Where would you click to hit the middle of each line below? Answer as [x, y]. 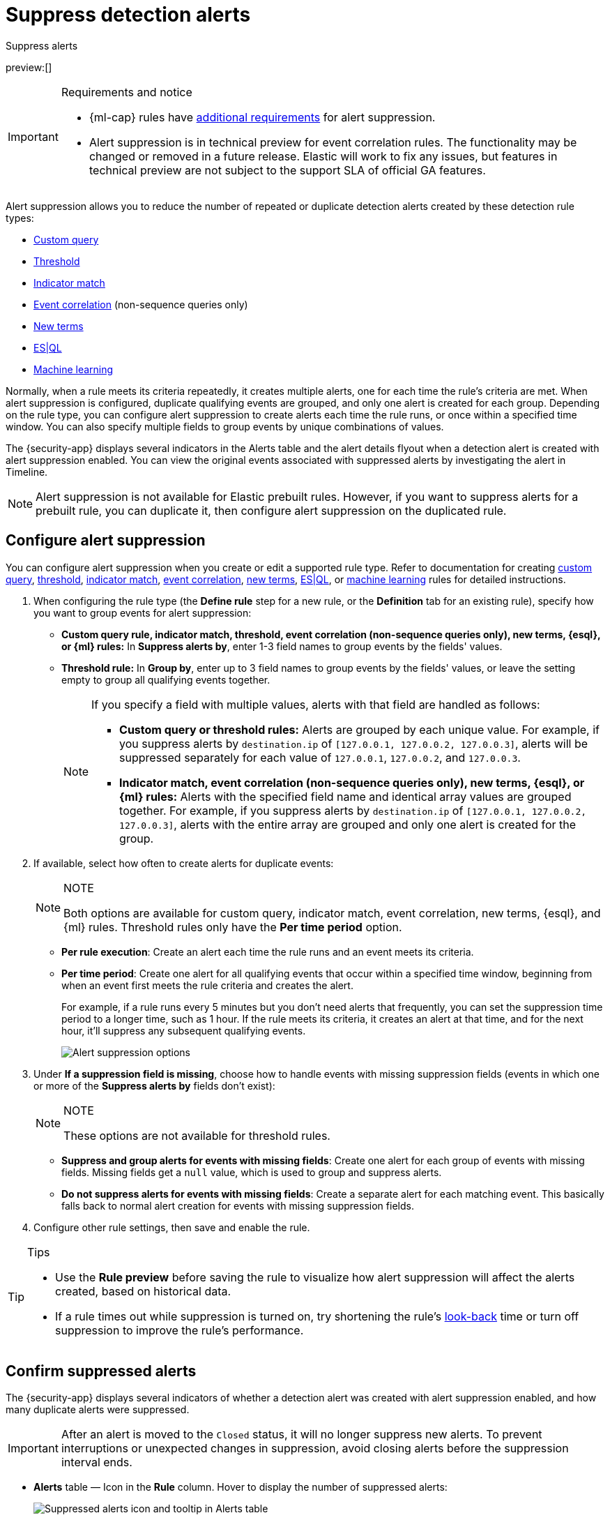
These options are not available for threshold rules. [197, 1135]
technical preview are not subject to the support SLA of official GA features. [287, 170]
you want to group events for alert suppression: [143, 612]
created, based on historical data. [143, 1291]
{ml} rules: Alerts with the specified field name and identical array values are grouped [345, 796]
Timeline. [27, 472]
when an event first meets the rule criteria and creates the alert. [207, 985]
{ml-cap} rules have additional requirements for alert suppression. [262, 117]
